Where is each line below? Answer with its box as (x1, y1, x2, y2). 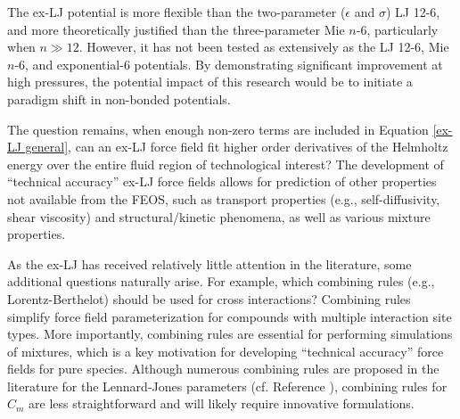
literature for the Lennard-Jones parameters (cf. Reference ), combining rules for (7, 376, 448, 395)
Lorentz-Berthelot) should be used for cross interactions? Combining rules (7, 289, 411, 308)
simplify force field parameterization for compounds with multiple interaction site (7, 307, 452, 325)
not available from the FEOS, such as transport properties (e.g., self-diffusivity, (7, 189, 440, 208)
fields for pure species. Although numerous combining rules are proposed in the (7, 359, 439, 378)
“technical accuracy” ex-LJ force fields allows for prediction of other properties (7, 172, 437, 191)
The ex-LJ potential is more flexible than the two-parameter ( (7, 3, 346, 21)
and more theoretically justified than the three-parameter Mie (7, 20, 345, 38)
